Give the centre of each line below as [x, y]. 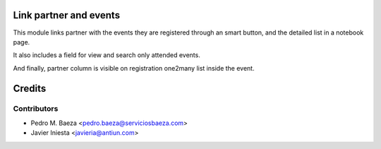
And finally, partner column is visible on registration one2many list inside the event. [134, 68]
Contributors [36, 109]
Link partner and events [66, 15]
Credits [30, 88]
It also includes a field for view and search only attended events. [107, 55]
